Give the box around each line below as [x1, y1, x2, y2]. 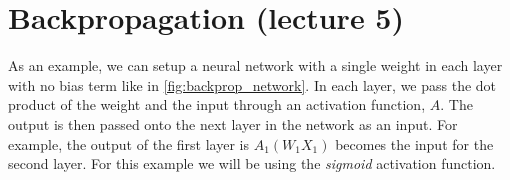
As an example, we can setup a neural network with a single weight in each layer [8, 55, 503, 76]
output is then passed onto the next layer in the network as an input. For [8, 113, 458, 134]
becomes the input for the [335, 133, 494, 154]
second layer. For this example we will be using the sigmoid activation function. [8, 153, 496, 174]
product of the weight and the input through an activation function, [8, 94, 426, 115]
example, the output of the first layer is [8, 133, 249, 154]
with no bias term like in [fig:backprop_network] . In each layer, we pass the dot [8, 74, 497, 95]
